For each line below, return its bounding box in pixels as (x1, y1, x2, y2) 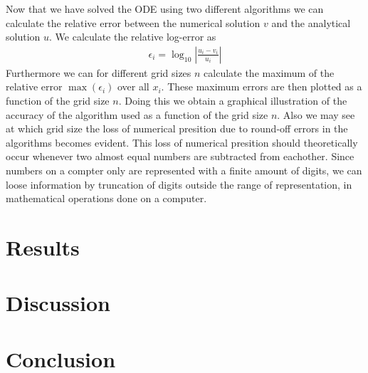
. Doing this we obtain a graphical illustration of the (118, 93, 347, 107)
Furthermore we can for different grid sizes (6, 65, 191, 80)
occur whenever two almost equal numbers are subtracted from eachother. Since (6, 149, 354, 164)
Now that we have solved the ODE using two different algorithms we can (6, 1, 324, 16)
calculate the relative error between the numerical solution (6, 15, 261, 30)
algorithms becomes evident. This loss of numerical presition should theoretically (6, 135, 358, 149)
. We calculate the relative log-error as (49, 29, 216, 44)
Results (6, 232, 80, 261)
